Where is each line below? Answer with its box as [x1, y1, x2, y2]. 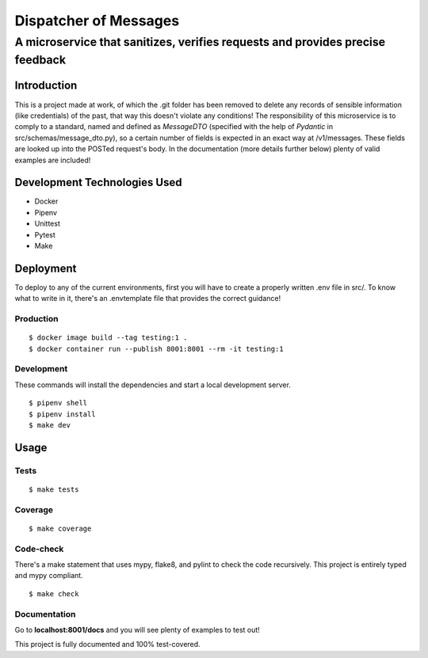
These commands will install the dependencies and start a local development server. [14, 380, 291, 390]
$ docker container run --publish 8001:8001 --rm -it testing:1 [29, 344, 285, 353]
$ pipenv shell [29, 398, 88, 408]
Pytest [34, 230, 55, 239]
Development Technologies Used [14, 176, 182, 189]
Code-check [14, 543, 64, 554]
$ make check [29, 589, 79, 598]
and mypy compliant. [14, 571, 83, 580]
